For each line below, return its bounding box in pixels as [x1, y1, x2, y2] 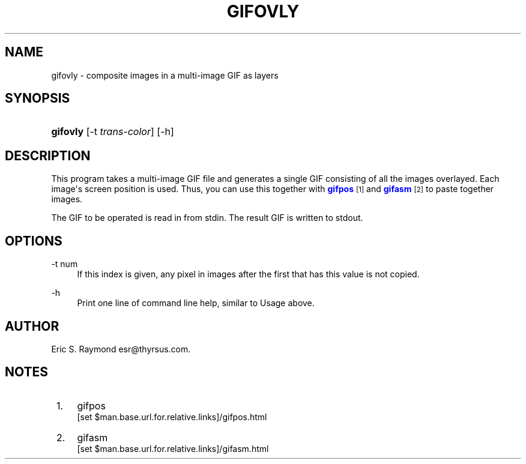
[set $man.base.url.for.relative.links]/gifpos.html [77, 411, 267, 422]
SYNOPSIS [5, 91, 70, 106]
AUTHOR [5, 318, 59, 334]
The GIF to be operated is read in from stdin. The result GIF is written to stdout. [51, 212, 363, 223]
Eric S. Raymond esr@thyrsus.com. [51, 343, 191, 354]
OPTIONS [5, 233, 62, 249]
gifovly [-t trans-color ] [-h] [51, 125, 174, 138]
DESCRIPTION [5, 148, 91, 163]
